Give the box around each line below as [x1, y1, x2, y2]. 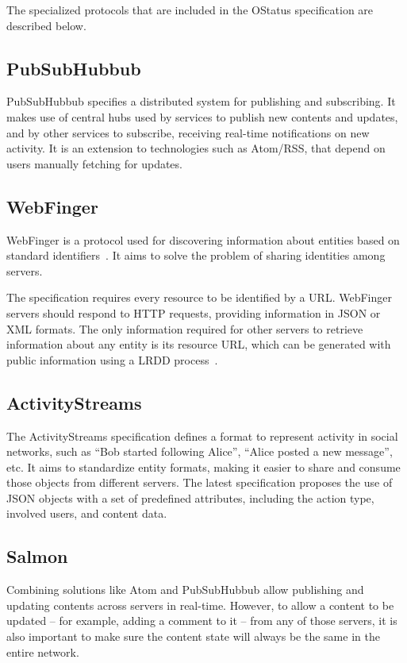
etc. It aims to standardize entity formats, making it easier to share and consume [6, 458, 401, 475]
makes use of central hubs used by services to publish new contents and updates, [6, 108, 398, 125]
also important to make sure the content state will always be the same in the [6, 628, 380, 645]
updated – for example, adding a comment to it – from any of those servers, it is [6, 612, 397, 629]
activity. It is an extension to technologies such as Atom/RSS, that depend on [6, 140, 386, 156]
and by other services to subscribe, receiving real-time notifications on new [6, 124, 370, 141]
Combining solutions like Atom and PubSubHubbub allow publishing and [6, 581, 364, 598]
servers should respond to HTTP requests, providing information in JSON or [6, 304, 381, 321]
